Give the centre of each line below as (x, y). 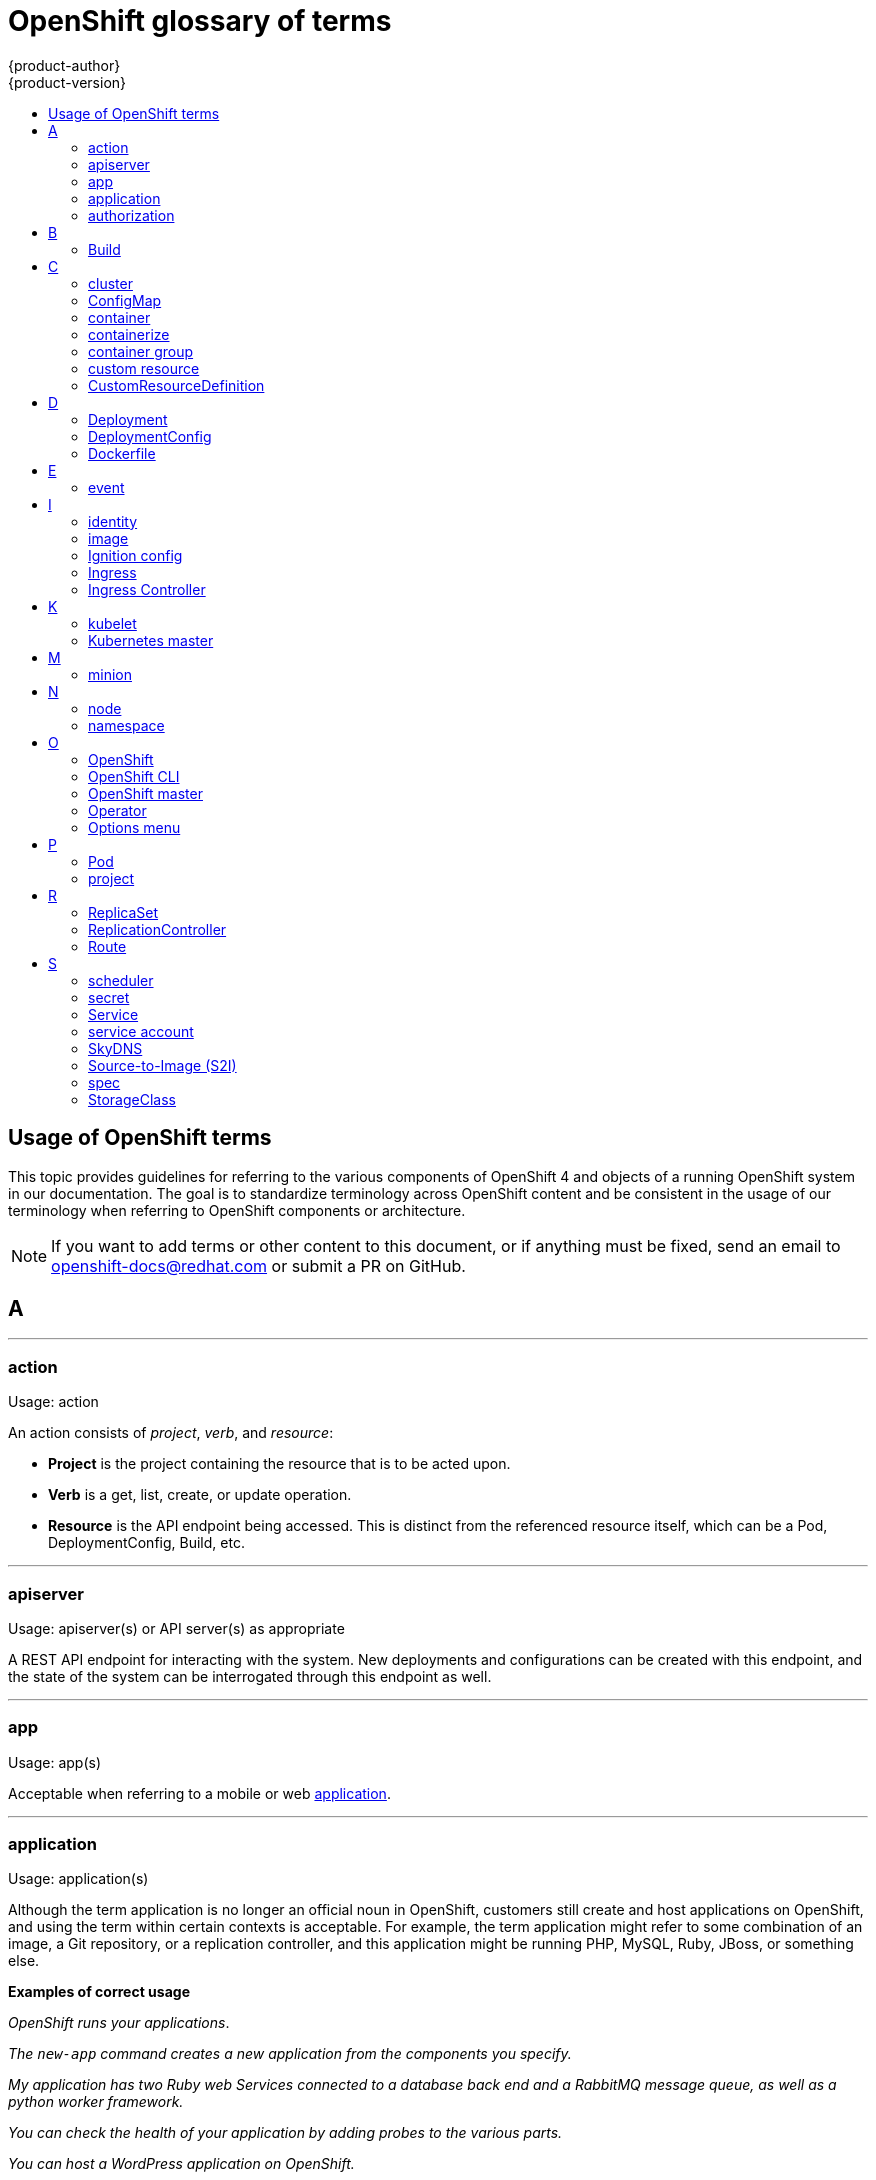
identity (113, 521)
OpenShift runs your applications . (119, 2023)
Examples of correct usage (99, 1992)
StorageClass (132, 1099)
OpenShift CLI (134, 776)
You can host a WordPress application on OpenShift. (181, 2164)
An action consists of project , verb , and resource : (171, 1433)
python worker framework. (96, 2102)
